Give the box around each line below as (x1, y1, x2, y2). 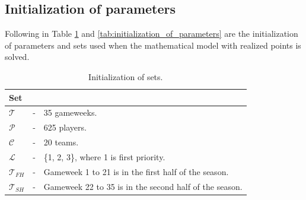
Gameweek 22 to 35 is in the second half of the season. (43, 180, 243, 192)
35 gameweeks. (43, 106, 97, 119)
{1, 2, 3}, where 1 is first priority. (43, 150, 165, 163)
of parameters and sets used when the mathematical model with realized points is (5, 39, 301, 51)
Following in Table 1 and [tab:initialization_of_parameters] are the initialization (5, 27, 298, 40)
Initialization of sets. (88, 70, 163, 82)
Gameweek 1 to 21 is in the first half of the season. (43, 165, 229, 177)
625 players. (43, 121, 87, 134)
